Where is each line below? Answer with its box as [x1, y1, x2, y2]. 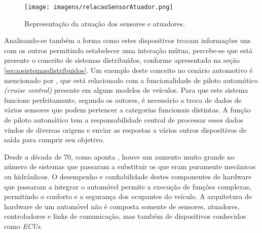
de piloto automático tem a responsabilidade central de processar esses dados [4, 114, 243, 125]
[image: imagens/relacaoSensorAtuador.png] [24, 4, 173, 11]
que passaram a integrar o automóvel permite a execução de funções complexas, [4, 181, 252, 191]
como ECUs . [4, 220, 43, 231]
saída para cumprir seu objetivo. [4, 134, 104, 145]
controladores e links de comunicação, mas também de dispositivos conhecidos [4, 211, 246, 221]
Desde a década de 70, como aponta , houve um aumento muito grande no [4, 151, 235, 162]
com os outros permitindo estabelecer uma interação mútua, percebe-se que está [4, 45, 253, 55]
